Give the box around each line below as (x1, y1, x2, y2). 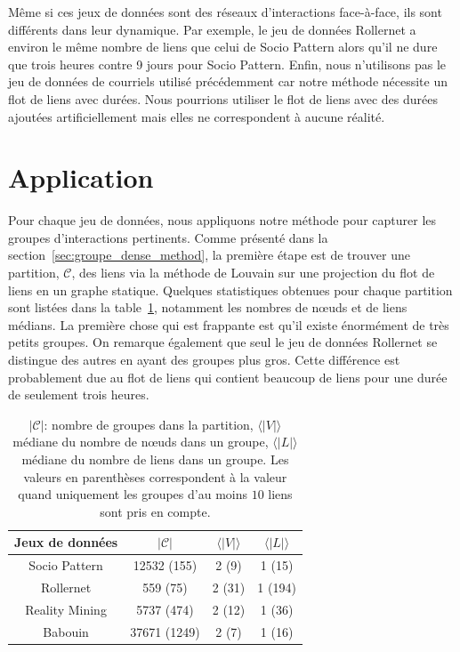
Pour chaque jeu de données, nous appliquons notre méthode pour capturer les (8, 211, 437, 229)
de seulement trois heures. (8, 385, 149, 404)
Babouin (43, 622, 89, 640)
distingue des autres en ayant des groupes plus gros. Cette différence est (8, 350, 400, 369)
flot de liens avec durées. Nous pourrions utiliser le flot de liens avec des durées (8, 89, 438, 108)
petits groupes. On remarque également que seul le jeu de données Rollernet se (8, 333, 438, 351)
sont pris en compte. (100, 502, 211, 520)
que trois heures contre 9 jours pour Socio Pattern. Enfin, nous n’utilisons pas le (8, 54, 446, 73)
